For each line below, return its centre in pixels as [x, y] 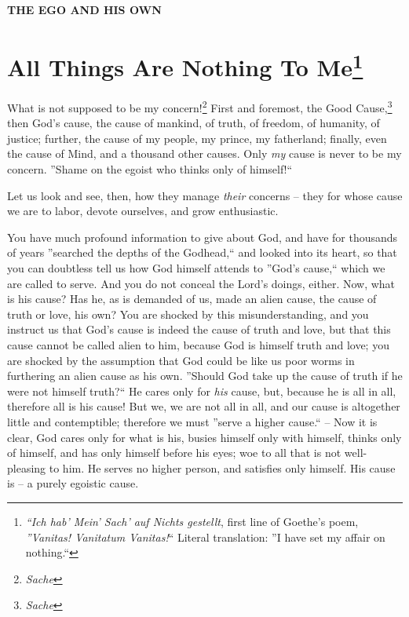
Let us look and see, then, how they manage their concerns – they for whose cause [205, 195]
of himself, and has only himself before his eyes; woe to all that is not [174, 453]
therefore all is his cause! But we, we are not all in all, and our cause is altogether [204, 406]
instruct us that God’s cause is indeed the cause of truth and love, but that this [199, 329]
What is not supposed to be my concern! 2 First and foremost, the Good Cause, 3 [200, 106]
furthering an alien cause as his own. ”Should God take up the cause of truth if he [205, 376]
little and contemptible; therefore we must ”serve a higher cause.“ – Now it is [192, 421]
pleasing [27, 467]
